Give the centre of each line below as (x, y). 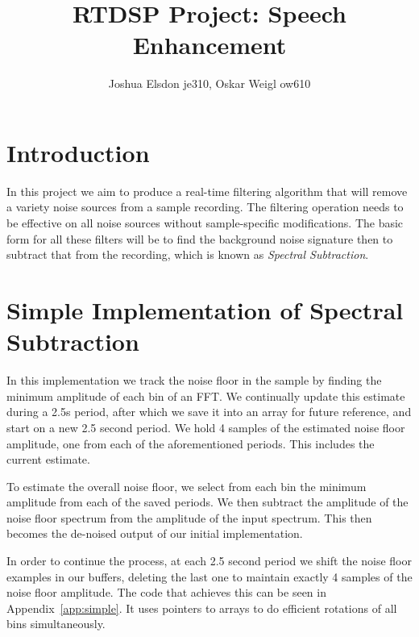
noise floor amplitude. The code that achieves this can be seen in (166, 592)
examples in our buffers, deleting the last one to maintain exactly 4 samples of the (209, 576)
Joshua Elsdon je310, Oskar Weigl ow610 (209, 83)
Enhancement (209, 45)
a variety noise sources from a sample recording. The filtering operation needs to (205, 207)
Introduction (78, 152)
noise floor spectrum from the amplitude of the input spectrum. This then (189, 517)
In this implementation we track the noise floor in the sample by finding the (194, 380)
